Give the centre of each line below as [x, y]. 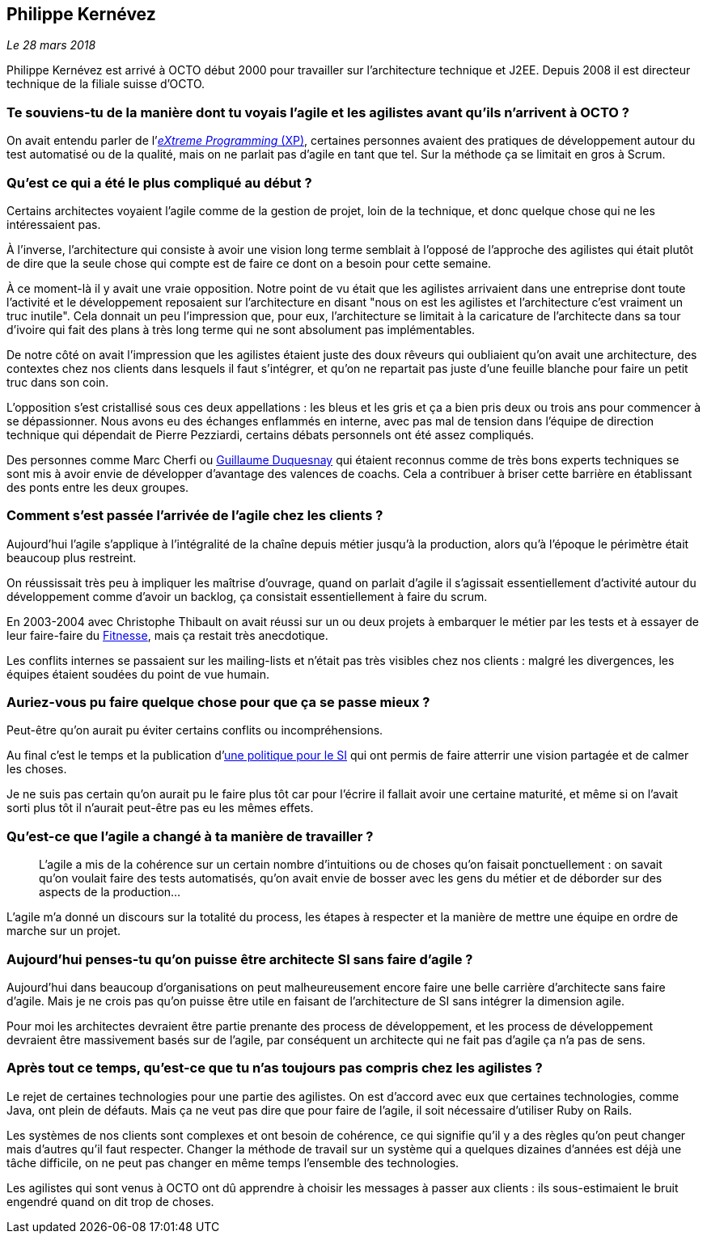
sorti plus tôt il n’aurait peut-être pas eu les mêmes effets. [160, 808]
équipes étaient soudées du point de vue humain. [138, 674]
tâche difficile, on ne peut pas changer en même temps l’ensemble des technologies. [233, 1162]
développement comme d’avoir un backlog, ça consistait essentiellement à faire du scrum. [247, 596]
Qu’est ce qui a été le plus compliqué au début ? [159, 182]
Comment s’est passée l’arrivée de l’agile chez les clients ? [195, 516]
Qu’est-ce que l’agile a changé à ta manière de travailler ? [190, 836]
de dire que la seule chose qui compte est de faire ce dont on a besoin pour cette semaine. [249, 263]
